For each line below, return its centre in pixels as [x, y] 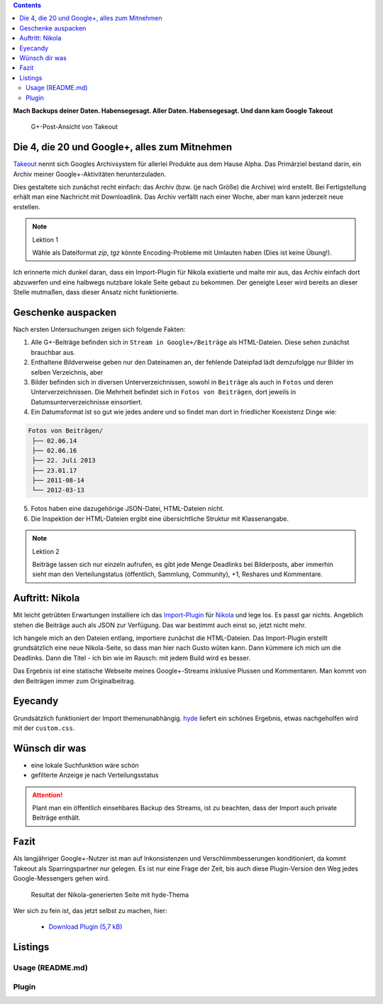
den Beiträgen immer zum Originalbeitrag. [74, 680]
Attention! [48, 795]
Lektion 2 [46, 551]
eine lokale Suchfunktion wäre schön [85, 765]
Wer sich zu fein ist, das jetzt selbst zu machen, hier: [90, 910]
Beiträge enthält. [56, 818]
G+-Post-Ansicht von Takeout [74, 127]
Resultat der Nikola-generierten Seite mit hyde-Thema [110, 895]
